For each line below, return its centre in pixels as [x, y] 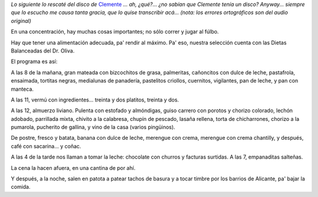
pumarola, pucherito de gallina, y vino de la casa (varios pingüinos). [93, 127]
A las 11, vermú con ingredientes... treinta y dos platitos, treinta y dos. [95, 100]
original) [21, 21]
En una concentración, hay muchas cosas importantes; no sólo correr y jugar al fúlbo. [115, 32]
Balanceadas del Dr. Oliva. [43, 51]
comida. [21, 187]
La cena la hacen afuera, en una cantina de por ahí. [73, 168]
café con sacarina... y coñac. [46, 146]
